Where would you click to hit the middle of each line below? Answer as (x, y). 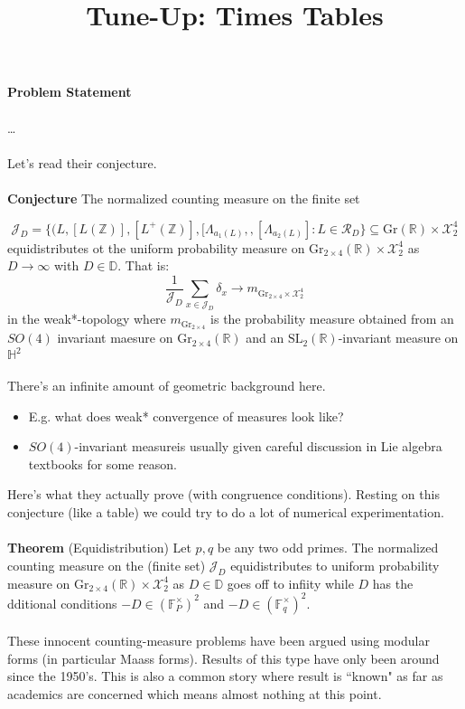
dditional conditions (62, 603)
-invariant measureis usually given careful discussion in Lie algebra (258, 446)
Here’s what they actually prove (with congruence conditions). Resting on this (223, 494)
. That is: (144, 265)
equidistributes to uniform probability (335, 565)
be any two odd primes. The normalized (328, 548)
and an (265, 338)
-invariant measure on (398, 338)
